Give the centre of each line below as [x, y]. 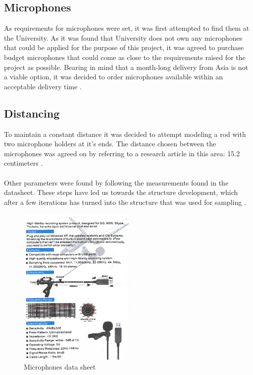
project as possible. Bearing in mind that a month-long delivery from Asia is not [126, 67]
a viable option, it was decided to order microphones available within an [114, 77]
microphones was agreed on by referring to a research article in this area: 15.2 [122, 153]
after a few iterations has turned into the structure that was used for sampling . [125, 202]
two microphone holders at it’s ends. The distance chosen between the [110, 144]
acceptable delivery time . [43, 86]
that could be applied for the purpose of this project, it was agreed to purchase [124, 47]
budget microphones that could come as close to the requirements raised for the [125, 57]
